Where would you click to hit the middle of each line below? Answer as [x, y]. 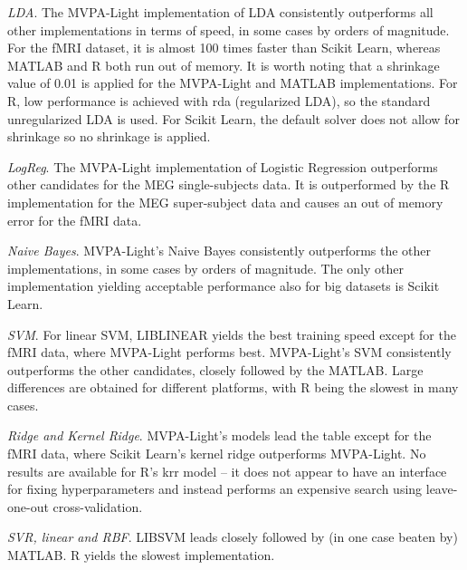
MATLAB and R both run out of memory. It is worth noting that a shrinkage [224, 65]
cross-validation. [98, 506]
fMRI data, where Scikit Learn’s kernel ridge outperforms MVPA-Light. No [217, 454]
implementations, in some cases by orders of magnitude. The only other [205, 268]
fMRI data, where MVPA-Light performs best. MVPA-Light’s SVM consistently [229, 352]
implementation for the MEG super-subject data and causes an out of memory [225, 202]
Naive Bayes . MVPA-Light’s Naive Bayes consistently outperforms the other [219, 251]
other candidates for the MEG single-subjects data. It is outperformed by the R [229, 184]
